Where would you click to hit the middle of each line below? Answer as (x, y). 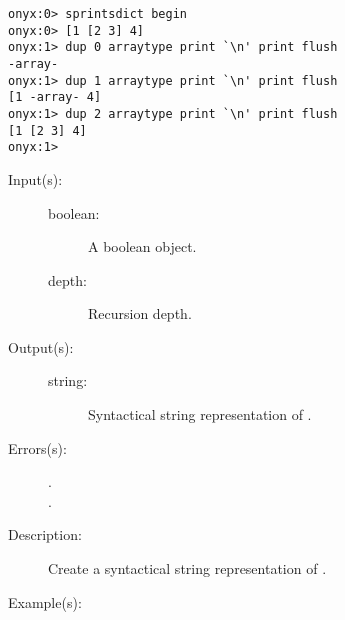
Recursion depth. (140, 313)
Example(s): (45, 601)
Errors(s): (37, 447)
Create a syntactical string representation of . (187, 568)
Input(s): (35, 178)
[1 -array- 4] (55, 97)
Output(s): (41, 346)
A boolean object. (142, 246)
